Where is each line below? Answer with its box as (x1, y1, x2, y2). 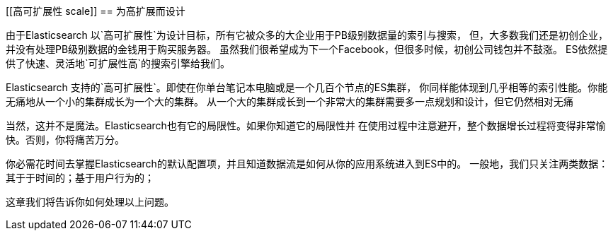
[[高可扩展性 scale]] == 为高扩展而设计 (6, 5, 185, 17)
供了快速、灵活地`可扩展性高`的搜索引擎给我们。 (6, 57, 231, 69)
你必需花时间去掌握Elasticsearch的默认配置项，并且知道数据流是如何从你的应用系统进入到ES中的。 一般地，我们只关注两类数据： (6, 158, 609, 170)
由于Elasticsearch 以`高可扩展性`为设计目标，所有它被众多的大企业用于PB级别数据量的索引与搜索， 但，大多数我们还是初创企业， (6, 29, 608, 41)
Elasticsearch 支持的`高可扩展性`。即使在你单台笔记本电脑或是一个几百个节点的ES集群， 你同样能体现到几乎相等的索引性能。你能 (6, 81, 608, 93)
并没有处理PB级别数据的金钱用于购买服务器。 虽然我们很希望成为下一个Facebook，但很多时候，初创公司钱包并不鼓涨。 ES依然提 (6, 43, 608, 55)
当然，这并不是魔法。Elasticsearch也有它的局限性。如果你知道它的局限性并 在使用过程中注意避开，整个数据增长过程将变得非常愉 (6, 119, 606, 131)
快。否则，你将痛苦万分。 (6, 134, 125, 146)
